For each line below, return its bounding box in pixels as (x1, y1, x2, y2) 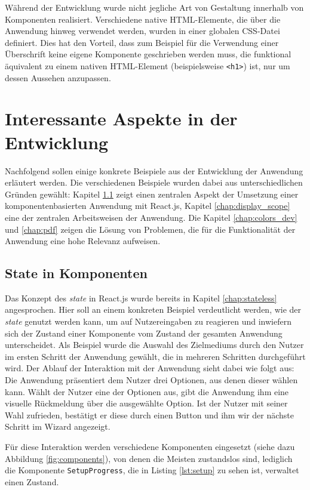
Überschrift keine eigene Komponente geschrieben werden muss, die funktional (5, 48, 291, 60)
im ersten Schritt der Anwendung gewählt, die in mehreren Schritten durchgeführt (5, 350, 306, 362)
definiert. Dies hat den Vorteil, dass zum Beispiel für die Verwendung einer (5, 36, 279, 48)
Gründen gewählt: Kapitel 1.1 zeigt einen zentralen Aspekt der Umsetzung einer (5, 187, 299, 200)
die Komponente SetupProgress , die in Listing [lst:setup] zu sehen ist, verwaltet (5, 464, 299, 476)
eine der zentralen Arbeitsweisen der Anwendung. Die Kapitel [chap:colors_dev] (5, 211, 297, 223)
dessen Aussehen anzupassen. (5, 71, 111, 84)
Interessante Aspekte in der (5, 106, 238, 131)
